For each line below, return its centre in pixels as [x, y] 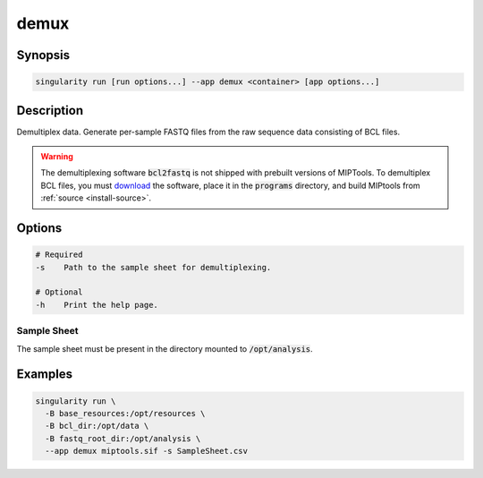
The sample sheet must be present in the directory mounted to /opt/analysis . [165, 348]
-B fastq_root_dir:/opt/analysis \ [123, 438]
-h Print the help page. [97, 305]
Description [50, 111]
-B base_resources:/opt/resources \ [125, 413]
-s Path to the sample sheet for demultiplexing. [153, 267]
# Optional [59, 292]
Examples [45, 375]
